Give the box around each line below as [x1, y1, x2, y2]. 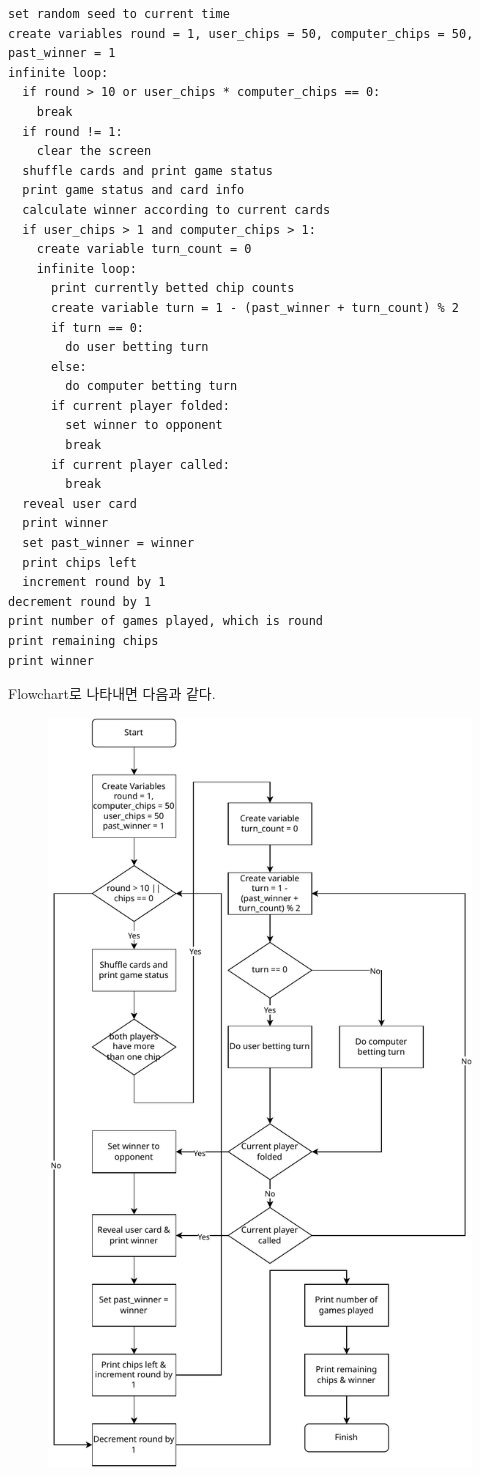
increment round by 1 [22, 575, 166, 590]
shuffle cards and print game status [22, 163, 273, 178]
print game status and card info [22, 183, 245, 198]
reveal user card [22, 496, 137, 511]
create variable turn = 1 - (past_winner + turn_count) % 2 [50, 300, 460, 315]
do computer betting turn [65, 379, 238, 394]
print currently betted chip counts [50, 281, 295, 296]
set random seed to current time [8, 7, 230, 21]
